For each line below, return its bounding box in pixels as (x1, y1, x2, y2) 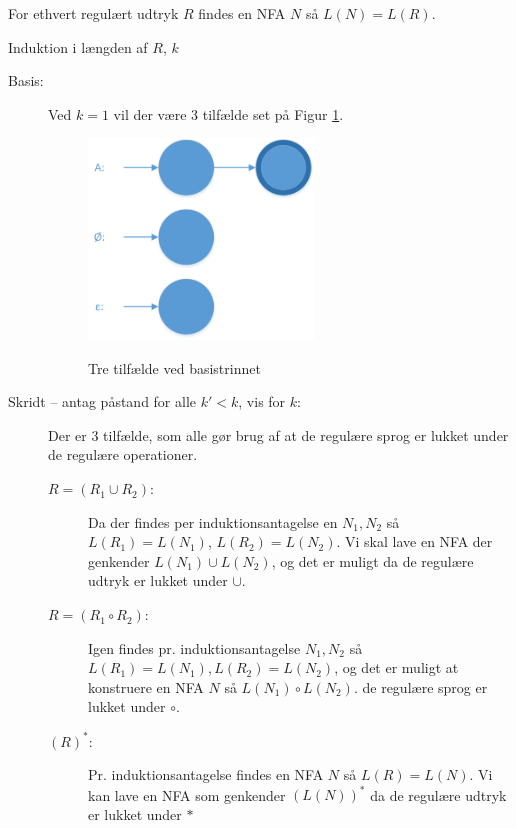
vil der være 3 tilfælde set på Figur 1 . (113, 103, 344, 124)
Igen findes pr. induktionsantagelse (88, 637, 301, 658)
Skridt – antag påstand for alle (8, 391, 197, 412)
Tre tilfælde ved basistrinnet (88, 357, 261, 378)
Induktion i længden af (8, 36, 148, 57)
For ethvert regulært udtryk (8, 3, 179, 23)
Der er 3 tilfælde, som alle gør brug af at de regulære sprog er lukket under (48, 424, 509, 445)
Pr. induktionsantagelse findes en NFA (88, 764, 324, 785)
